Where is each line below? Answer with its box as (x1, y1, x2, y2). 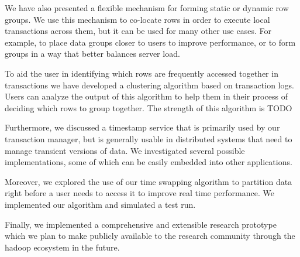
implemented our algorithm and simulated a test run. (5, 198, 196, 210)
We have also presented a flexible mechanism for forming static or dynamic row (5, 2, 289, 13)
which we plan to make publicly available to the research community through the (5, 229, 295, 242)
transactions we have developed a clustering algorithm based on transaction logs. (5, 78, 294, 91)
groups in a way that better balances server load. (5, 47, 180, 60)
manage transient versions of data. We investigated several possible (5, 144, 245, 156)
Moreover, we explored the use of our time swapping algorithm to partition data (5, 175, 292, 187)
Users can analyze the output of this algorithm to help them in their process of (5, 90, 288, 102)
